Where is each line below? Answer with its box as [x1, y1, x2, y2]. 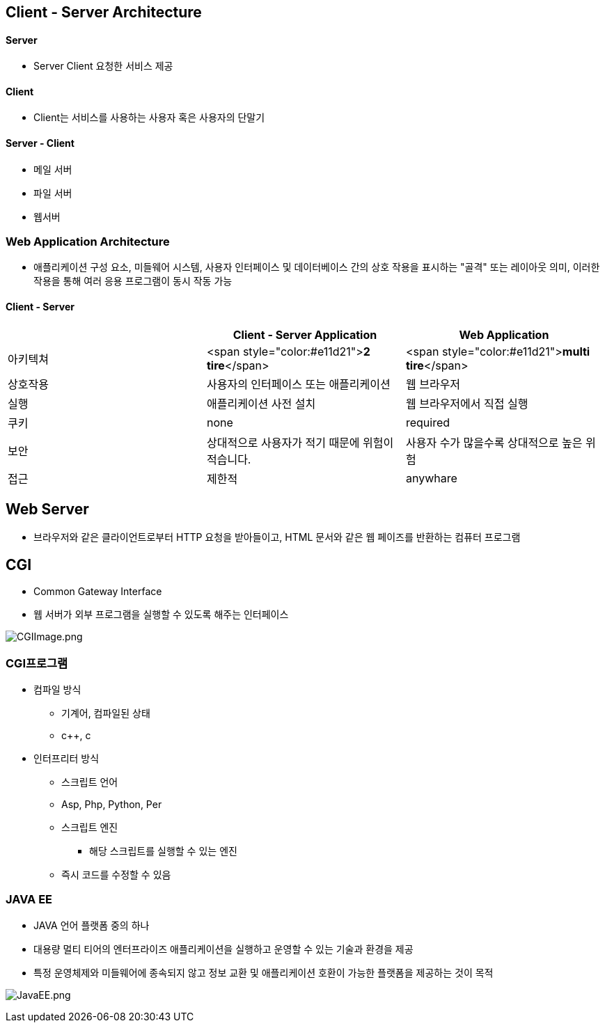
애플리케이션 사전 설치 [206, 396, 316, 411]
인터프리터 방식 [33, 752, 100, 765]
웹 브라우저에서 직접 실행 [405, 396, 528, 411]
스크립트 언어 [61, 776, 118, 789]
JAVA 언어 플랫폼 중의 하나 [33, 919, 150, 931]
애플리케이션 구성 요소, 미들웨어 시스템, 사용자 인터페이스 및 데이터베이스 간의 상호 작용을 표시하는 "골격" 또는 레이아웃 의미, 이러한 [33, 261, 600, 274]
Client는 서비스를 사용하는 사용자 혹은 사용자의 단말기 [33, 111, 265, 124]
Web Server [6, 500, 89, 519]
